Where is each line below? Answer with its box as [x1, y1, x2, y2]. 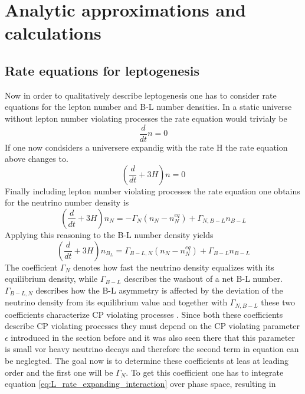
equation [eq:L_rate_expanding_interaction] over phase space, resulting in [5, 377, 276, 390]
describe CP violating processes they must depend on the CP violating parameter [5, 320, 300, 332]
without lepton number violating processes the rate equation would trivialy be [5, 112, 287, 124]
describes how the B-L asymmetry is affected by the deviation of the [35, 284, 283, 296]
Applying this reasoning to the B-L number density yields [5, 228, 214, 240]
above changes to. [5, 152, 68, 165]
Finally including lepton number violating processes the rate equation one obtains [5, 184, 300, 197]
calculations [5, 21, 101, 45]
